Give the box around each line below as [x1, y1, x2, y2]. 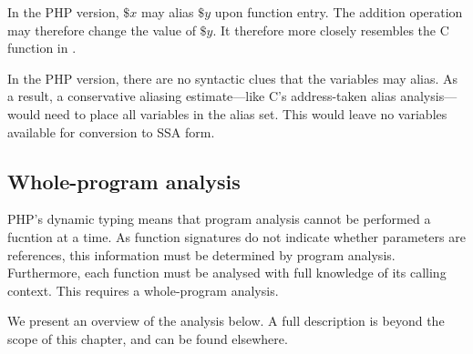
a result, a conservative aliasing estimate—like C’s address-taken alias [7, 86, 396, 106]
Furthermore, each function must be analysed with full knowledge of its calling [7, 263, 447, 282]
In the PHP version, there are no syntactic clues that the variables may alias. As [7, 68, 458, 87]
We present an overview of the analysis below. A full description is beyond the [7, 311, 445, 330]
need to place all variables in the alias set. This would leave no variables [44, 104, 447, 123]
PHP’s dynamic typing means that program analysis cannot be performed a [7, 209, 431, 228]
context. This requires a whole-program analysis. [7, 280, 279, 299]
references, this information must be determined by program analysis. [7, 245, 396, 264]
